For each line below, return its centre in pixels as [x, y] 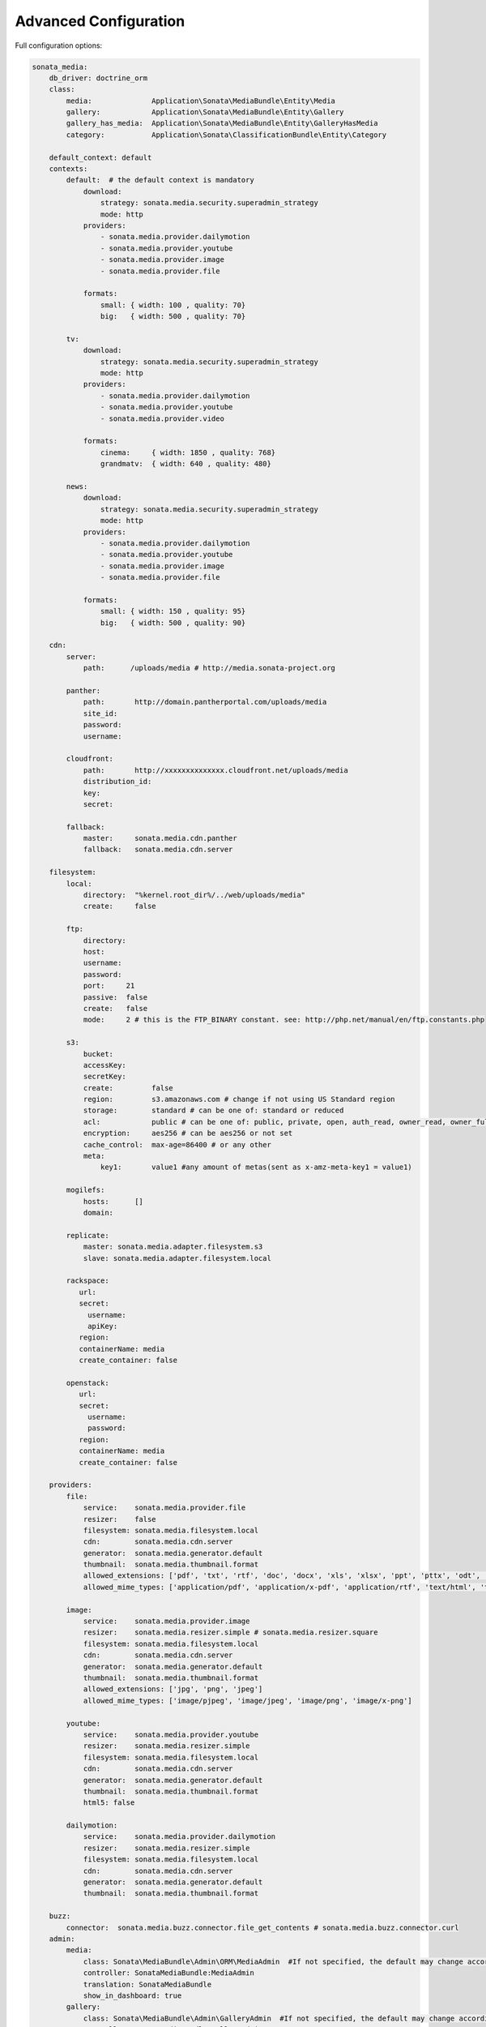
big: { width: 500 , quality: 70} [173, 317]
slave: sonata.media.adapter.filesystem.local [177, 1258]
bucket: [98, 1054]
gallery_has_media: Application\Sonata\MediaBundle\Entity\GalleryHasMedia [222, 123]
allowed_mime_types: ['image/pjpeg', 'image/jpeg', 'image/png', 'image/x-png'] [247, 1700]
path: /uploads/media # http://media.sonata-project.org [209, 668]
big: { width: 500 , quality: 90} [173, 623]
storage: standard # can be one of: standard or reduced [213, 1110]
